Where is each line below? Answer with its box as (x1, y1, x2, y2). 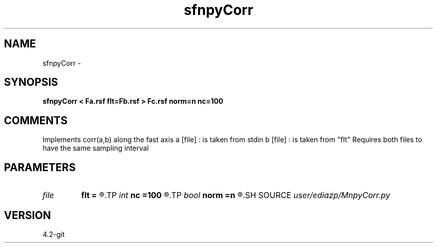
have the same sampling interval (42, 144, 149, 153)
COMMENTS (4, 114, 68, 127)
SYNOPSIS (4, 76, 58, 89)
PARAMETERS (4, 161, 76, 174)
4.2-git (42, 230, 65, 239)
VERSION (4, 209, 51, 222)
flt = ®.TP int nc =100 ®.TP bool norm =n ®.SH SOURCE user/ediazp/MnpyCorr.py (81, 190, 390, 201)
